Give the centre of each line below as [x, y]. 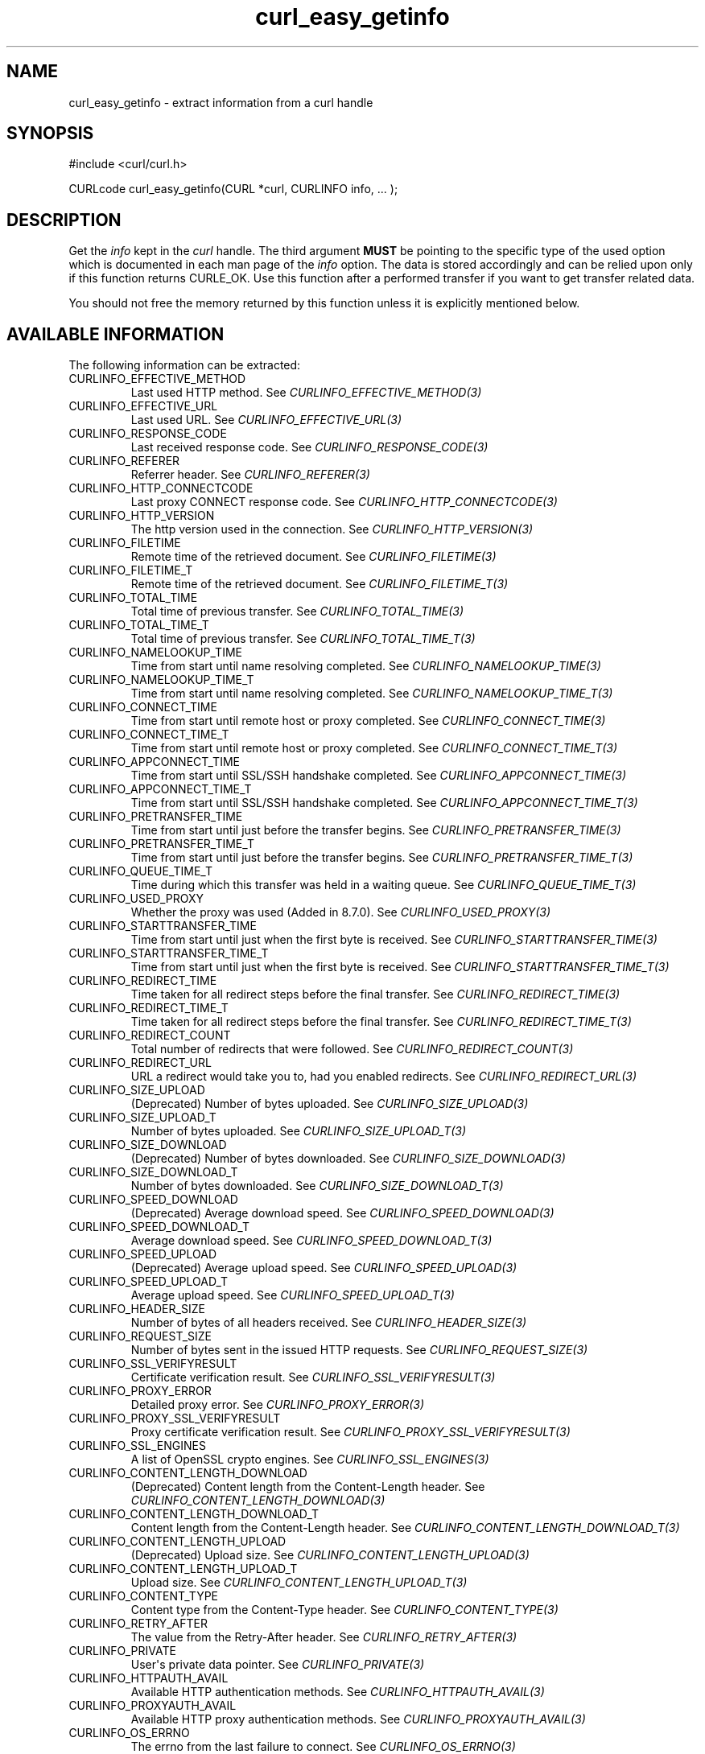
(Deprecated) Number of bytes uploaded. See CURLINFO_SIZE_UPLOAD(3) [330, 1104]
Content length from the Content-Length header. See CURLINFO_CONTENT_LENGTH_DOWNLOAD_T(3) [405, 1528]
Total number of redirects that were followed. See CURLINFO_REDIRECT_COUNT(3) [352, 1049]
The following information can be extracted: [185, 365]
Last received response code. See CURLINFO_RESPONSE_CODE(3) [309, 447]
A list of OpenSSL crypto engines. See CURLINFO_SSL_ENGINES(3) [310, 1460]
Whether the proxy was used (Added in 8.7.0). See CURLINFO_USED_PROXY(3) [341, 912]
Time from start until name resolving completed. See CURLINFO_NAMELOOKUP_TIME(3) [366, 666]
